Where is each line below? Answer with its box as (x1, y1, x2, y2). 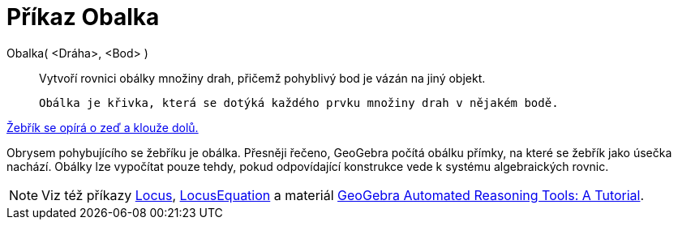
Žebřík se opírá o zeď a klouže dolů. (6, 120, 199, 134)
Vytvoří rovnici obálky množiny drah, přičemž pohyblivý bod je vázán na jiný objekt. (39, 70, 486, 85)
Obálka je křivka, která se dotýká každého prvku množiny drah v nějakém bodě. (39, 96, 559, 109)
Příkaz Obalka (6, 3, 160, 31)
